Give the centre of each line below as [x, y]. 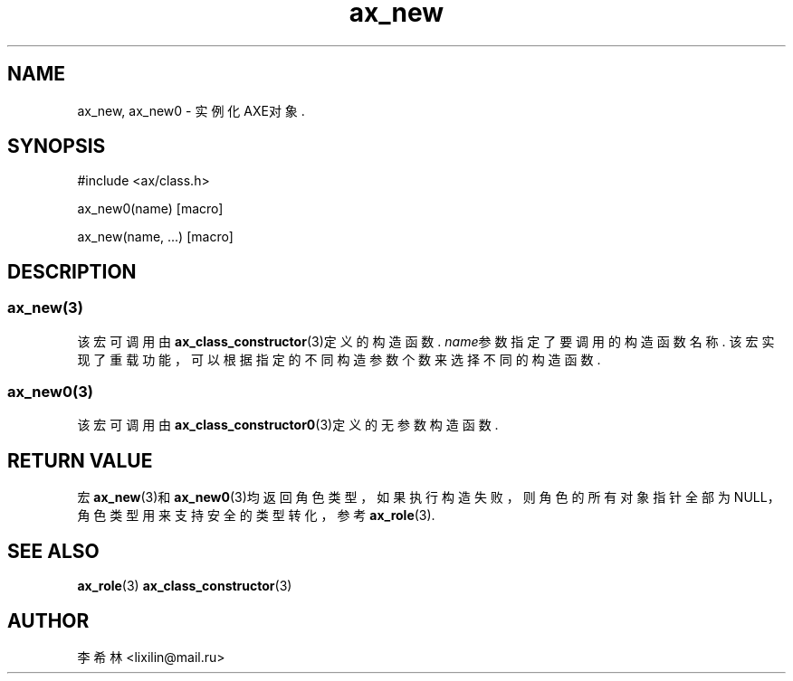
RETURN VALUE [80, 460]
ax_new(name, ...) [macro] [155, 237]
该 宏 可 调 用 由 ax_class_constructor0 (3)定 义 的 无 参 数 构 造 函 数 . [288, 425]
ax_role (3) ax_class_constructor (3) [185, 586]
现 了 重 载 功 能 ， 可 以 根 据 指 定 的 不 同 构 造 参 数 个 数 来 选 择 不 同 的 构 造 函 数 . [339, 359]
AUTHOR [48, 620]
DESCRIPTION [72, 271]
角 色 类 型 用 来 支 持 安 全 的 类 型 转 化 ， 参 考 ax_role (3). [256, 515]
